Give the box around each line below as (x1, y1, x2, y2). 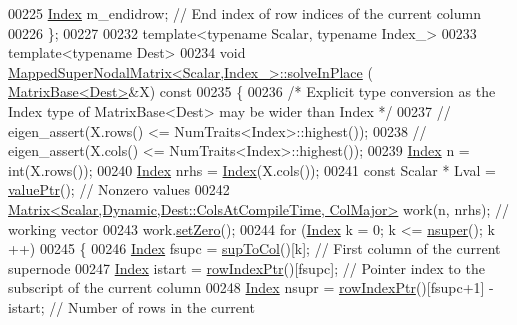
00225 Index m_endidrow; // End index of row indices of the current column (8, 3, 481, 23)
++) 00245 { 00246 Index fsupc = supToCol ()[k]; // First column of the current (8, 238, 501, 259)
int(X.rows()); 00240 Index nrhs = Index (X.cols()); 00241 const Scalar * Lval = (8, 159, 496, 180)
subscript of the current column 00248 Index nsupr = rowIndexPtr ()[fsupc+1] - (8, 277, 494, 298)
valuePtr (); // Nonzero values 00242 (8, 179, 230, 200)
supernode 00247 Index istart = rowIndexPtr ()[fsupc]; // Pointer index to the (8, 257, 485, 278)
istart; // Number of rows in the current (8, 296, 255, 317)
